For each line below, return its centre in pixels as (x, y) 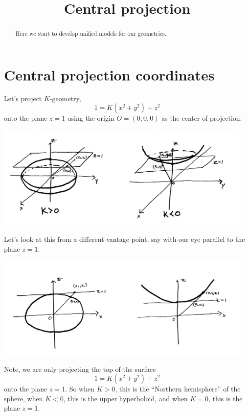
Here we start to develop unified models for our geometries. (91, 34)
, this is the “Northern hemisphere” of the (178, 389)
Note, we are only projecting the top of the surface (80, 369)
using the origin (91, 118)
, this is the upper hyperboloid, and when (125, 398)
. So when (80, 389)
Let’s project (23, 98)
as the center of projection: (202, 118)
